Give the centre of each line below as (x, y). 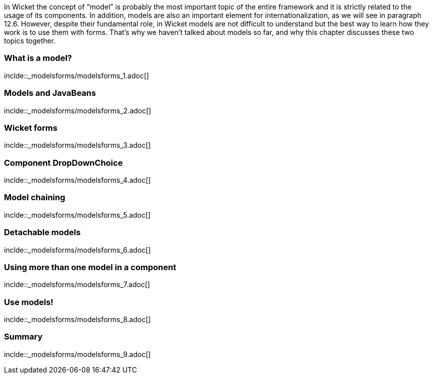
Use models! (29, 302)
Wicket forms (31, 128)
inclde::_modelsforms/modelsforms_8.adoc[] (77, 319)
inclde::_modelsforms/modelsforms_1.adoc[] (77, 75)
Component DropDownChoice (63, 163)
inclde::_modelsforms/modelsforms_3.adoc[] (77, 145)
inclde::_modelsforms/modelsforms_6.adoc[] (77, 250)
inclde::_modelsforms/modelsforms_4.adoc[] (77, 180)
